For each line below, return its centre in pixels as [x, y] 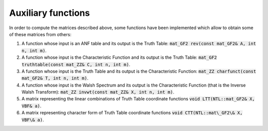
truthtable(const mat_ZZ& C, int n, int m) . [76, 64]
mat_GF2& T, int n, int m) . [55, 78]
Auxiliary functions [50, 13]
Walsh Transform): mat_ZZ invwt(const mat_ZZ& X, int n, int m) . [98, 92]
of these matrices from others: [40, 34]
